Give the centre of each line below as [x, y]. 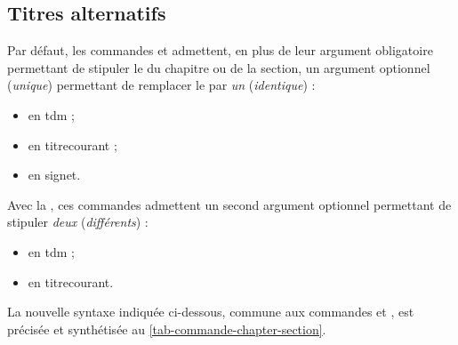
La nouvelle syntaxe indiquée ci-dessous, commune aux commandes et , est [211, 312]
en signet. [54, 175]
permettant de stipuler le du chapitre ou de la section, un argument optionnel [219, 67]
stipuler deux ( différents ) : [78, 222]
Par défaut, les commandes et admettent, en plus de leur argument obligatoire [220, 50]
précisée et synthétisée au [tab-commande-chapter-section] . [167, 329]
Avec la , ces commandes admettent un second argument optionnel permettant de [229, 204]
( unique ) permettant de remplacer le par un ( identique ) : [161, 85]
